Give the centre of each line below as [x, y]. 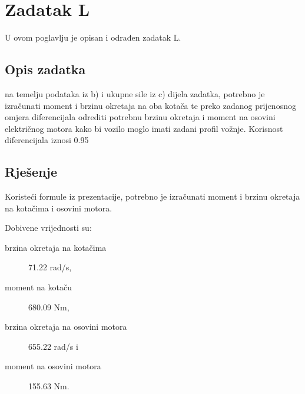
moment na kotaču [38, 287]
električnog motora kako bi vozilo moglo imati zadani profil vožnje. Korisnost [144, 128]
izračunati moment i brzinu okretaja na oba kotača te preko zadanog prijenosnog [150, 105]
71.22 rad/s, [50, 267]
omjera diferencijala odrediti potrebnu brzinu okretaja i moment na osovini [140, 117]
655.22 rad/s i [53, 346]
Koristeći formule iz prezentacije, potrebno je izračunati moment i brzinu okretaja [152, 196]
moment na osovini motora [53, 366]
